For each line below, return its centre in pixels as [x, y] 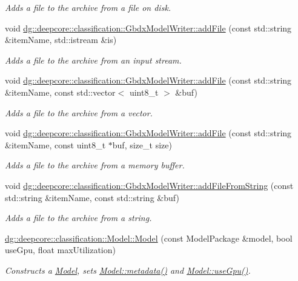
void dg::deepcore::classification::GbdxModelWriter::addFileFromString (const [149, 185]
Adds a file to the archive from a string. [78, 218]
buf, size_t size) [142, 144]
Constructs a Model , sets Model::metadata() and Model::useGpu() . [128, 270]
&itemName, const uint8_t [55, 144]
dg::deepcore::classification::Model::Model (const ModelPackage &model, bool [149, 238]
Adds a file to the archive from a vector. [79, 112]
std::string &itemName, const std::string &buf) [92, 197]
